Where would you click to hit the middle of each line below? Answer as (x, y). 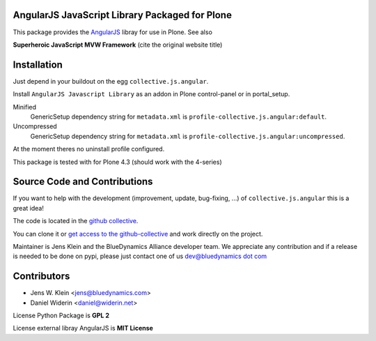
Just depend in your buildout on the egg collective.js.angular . (111, 81)
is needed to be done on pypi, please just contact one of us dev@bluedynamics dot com (140, 256)
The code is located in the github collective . (76, 221)
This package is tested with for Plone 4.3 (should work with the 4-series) (117, 162)
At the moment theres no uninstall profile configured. (89, 149)
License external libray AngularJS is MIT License (83, 328)
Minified (25, 107)
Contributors (41, 276)
